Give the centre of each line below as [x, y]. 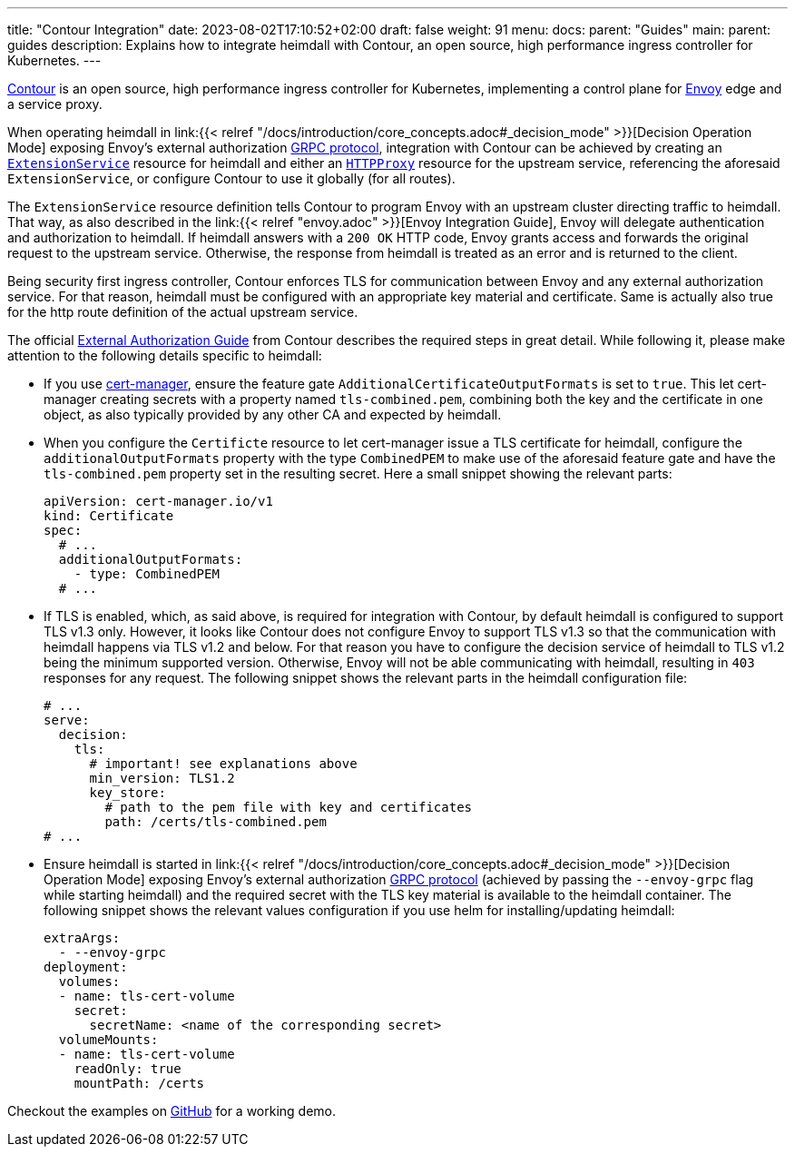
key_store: [128, 793]
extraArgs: [82, 938]
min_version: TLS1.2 [162, 778]
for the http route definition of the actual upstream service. [183, 312]
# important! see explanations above [223, 764]
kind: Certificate [109, 516]
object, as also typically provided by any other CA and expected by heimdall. [273, 414]
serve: [67, 720]
